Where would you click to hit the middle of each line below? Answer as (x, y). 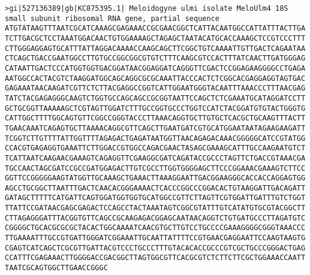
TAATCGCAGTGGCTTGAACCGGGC (56, 268)
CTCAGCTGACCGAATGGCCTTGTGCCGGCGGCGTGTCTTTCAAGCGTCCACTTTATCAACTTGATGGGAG (155, 58)
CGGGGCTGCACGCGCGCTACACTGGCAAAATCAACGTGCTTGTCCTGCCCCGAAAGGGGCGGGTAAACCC (155, 228)
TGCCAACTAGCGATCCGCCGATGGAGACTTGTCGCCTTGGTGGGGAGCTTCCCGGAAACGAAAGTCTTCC (155, 168)
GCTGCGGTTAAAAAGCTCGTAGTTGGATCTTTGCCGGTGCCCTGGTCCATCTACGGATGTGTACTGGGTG (155, 108)
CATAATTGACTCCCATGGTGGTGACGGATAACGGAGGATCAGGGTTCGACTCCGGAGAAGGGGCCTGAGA (155, 68)
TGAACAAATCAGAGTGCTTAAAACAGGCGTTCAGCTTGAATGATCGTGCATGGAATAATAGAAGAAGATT (155, 128)
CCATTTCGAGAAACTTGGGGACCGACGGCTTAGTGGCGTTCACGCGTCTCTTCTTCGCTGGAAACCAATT (155, 258)
